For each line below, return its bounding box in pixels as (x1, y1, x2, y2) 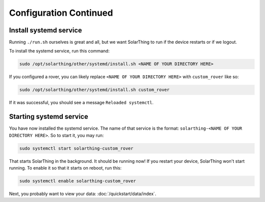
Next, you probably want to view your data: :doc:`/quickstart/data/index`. (9, 191, 157, 197)
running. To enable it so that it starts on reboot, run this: (9, 165, 122, 171)
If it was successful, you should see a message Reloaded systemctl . (9, 100, 154, 106)
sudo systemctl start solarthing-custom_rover (19, 145, 133, 151)
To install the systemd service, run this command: (9, 48, 110, 54)
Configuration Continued (9, 7, 113, 18)
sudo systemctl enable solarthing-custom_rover (19, 178, 136, 184)
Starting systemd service (9, 113, 88, 121)
